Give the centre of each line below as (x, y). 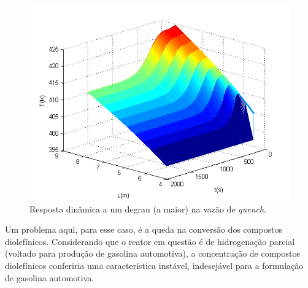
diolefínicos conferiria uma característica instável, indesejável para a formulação (154, 265)
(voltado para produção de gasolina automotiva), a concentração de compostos (153, 253)
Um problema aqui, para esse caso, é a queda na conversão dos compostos (144, 229)
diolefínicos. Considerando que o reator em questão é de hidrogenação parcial (150, 241)
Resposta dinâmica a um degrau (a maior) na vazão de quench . (148, 208)
